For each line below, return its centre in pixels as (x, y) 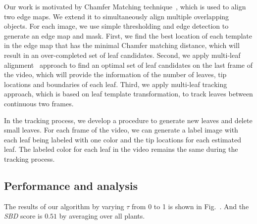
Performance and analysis (71, 185)
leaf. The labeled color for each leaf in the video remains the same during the (121, 149)
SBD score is (23, 216)
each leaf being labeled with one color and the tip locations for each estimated (123, 139)
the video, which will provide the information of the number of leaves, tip (115, 74)
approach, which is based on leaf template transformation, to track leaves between (128, 94)
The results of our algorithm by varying (64, 206)
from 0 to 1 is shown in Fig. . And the (190, 206)
